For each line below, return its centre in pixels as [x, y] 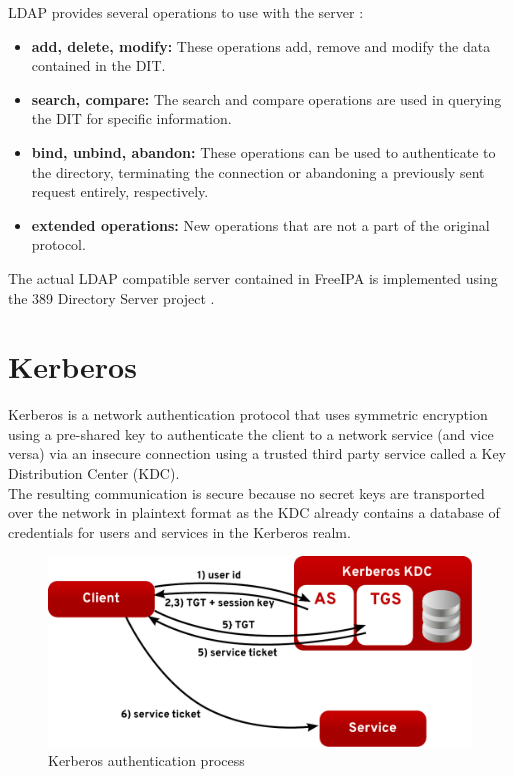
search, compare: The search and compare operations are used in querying [266, 98]
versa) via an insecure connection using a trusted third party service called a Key [257, 453]
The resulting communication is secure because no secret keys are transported [246, 492]
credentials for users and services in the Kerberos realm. [179, 531]
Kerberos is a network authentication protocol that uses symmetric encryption [248, 414]
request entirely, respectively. [120, 191]
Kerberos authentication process [146, 760]
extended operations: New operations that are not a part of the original [260, 224]
